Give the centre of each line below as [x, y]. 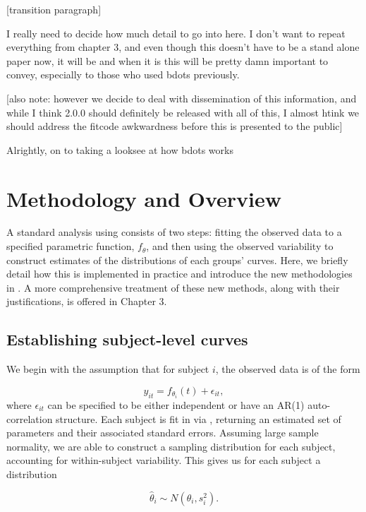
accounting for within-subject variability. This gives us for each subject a [164, 460]
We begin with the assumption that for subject [108, 369]
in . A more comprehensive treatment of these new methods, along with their [173, 287]
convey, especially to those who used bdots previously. [123, 75]
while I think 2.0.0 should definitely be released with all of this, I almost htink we [183, 112]
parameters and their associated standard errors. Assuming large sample [163, 433]
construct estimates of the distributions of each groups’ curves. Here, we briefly [177, 260]
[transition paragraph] [54, 9]
